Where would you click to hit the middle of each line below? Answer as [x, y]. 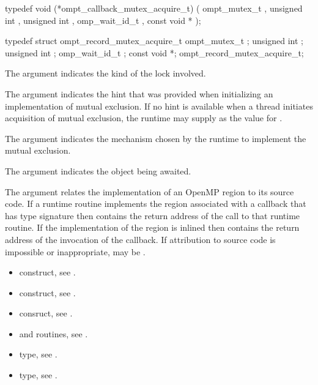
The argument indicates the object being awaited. [98, 170]
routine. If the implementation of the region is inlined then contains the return [152, 227]
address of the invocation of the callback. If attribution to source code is [140, 239]
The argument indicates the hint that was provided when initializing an [139, 93]
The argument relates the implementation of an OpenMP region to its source [150, 191]
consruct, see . [46, 313]
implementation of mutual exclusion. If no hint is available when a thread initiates [159, 106]
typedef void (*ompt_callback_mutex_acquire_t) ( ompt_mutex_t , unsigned [154, 8]
